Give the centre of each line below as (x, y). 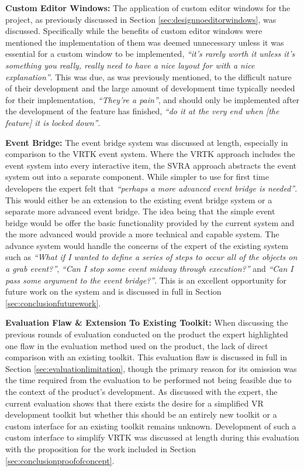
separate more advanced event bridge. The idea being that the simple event (140, 211)
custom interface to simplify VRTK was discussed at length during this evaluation (152, 437)
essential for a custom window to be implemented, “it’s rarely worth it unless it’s (150, 54)
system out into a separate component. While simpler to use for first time (137, 177)
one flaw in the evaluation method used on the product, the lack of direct (137, 345)
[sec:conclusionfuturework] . (53, 303)
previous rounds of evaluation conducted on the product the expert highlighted (147, 334)
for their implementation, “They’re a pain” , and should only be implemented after (153, 99)
